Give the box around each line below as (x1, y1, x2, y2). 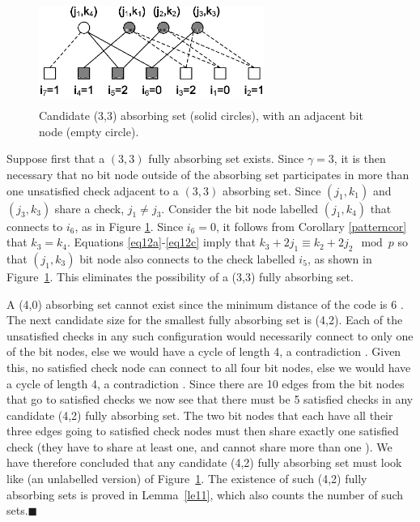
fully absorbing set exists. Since (148, 150, 304, 167)
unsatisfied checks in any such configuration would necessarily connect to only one (6, 327, 414, 344)
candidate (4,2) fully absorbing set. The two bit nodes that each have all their (6, 406, 393, 423)
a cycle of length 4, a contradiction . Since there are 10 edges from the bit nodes (6, 374, 405, 391)
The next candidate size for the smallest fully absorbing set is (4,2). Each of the (6, 311, 403, 328)
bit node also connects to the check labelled (79, 250, 295, 267)
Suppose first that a (6, 150, 105, 167)
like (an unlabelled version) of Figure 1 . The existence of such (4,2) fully (6, 470, 367, 487)
